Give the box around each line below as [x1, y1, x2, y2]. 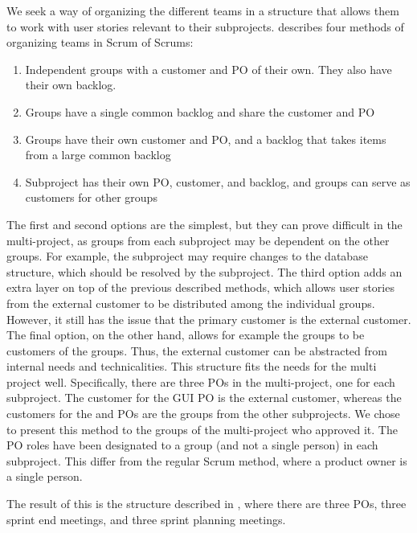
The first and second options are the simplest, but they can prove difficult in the [6, 215, 403, 232]
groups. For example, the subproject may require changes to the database [6, 248, 368, 264]
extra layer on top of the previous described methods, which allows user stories [6, 279, 395, 296]
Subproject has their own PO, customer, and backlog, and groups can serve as [25, 173, 411, 190]
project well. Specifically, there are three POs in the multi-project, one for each [6, 373, 395, 390]
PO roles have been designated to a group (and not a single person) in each [6, 437, 378, 453]
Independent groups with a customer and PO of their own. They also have [25, 60, 392, 77]
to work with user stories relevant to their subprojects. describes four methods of [6, 18, 404, 35]
